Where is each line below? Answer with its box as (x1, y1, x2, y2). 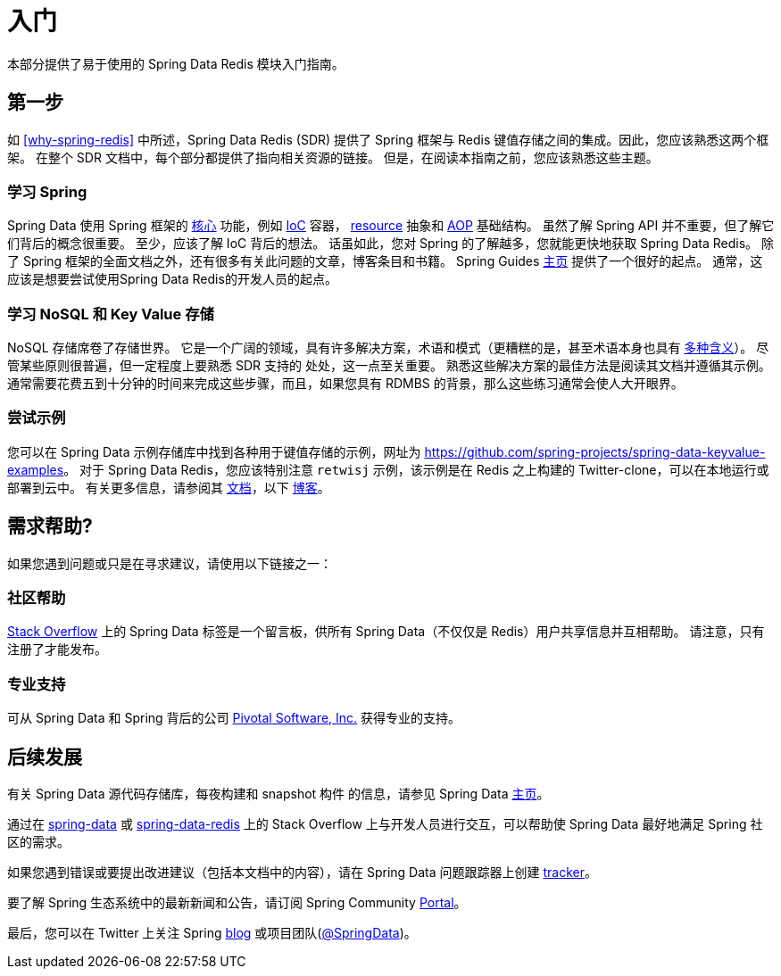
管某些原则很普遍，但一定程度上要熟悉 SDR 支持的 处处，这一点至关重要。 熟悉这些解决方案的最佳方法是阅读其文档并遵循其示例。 (7, 358, 771, 374)
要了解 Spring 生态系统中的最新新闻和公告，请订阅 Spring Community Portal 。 (7, 895, 467, 911)
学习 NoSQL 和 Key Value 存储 (7, 304, 214, 323)
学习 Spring (7, 182, 87, 201)
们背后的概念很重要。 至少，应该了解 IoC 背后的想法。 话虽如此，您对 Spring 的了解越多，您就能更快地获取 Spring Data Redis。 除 (7, 236, 774, 252)
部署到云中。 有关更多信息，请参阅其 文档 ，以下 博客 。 (7, 479, 330, 495)
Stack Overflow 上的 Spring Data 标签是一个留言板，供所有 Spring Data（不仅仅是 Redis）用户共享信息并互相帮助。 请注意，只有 (7, 624, 765, 640)
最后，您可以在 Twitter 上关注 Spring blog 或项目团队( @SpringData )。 (7, 925, 417, 941)
